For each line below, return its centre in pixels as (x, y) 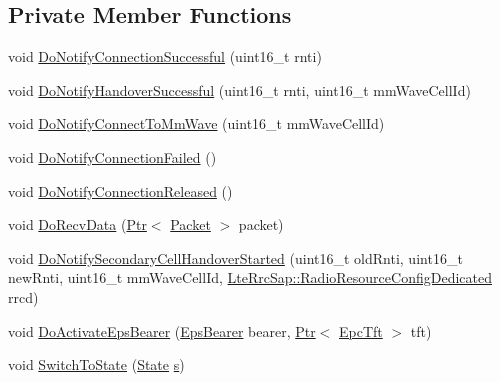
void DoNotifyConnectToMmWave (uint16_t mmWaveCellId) (196, 123)
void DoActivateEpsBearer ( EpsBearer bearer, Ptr (162, 330)
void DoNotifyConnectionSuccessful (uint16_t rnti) (165, 56)
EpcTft (361, 330)
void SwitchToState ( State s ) (96, 364)
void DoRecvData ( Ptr (77, 224)
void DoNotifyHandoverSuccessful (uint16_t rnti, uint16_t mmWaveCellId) (239, 89)
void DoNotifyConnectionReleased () (120, 190)
